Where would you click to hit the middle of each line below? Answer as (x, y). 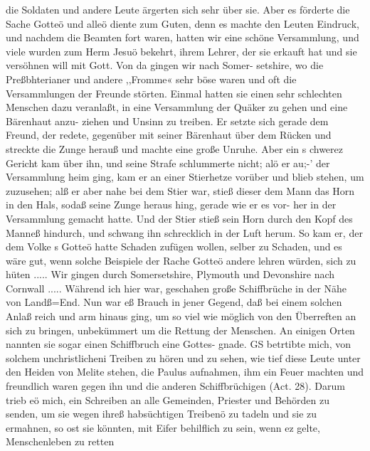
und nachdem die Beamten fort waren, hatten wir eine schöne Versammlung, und (183, 37)
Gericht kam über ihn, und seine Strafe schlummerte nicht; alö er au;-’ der (168, 163)
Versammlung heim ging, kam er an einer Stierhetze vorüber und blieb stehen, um (185, 177)
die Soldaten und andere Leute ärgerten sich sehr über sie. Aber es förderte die (178, 9)
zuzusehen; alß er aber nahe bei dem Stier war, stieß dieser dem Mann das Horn (180, 190)
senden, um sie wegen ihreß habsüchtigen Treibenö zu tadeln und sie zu (162, 414)
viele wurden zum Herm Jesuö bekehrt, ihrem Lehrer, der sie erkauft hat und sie (181, 51)
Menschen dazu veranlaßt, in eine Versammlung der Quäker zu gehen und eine (177, 107)
